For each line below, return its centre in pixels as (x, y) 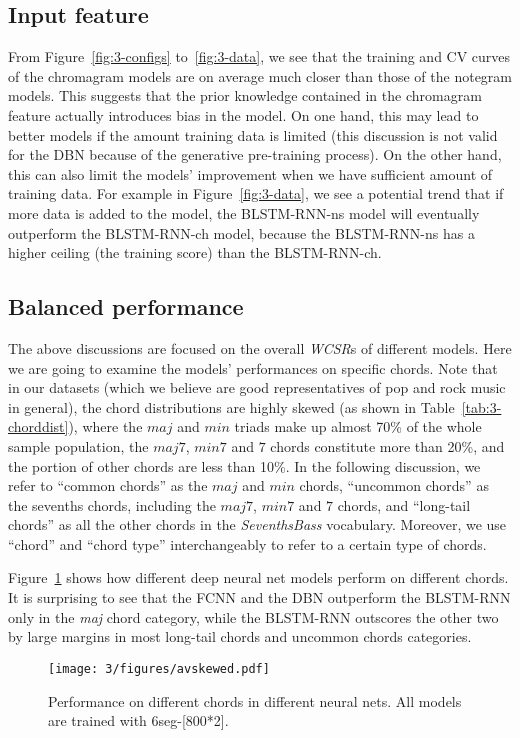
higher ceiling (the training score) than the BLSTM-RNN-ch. (195, 252)
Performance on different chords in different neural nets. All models (255, 700)
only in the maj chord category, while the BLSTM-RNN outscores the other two (253, 616)
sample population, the (78, 445)
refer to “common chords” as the (108, 485)
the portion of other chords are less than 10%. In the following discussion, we (244, 465)
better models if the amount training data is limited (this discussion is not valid (253, 134)
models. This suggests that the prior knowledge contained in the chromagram (245, 95)
